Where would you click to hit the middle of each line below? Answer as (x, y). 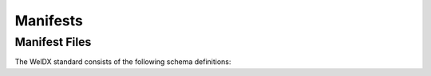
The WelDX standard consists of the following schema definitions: (123, 62)
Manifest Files (53, 42)
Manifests (49, 21)
